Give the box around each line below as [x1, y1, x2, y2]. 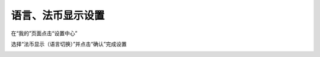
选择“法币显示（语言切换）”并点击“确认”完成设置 [11, 40, 127, 47]
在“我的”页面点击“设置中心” [11, 30, 78, 37]
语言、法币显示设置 [11, 9, 105, 22]
